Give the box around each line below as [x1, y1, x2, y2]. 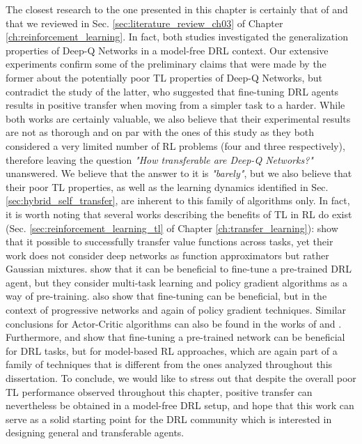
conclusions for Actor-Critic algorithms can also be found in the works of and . [6, 316, 342, 330]
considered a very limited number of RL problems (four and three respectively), [6, 138, 345, 153]
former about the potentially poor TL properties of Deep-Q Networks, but [6, 70, 323, 84]
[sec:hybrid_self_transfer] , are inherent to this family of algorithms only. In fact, [6, 193, 350, 208]
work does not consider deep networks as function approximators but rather [6, 247, 329, 262]
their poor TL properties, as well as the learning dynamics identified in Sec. [6, 179, 329, 194]
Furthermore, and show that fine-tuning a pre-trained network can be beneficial [6, 330, 345, 344]
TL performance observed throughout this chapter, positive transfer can [6, 384, 313, 399]
